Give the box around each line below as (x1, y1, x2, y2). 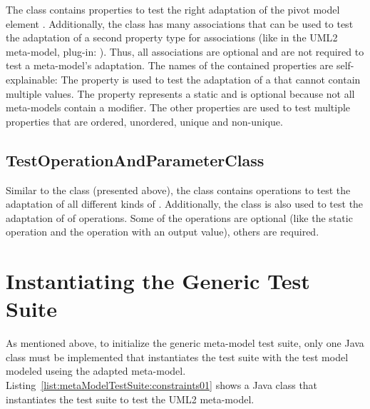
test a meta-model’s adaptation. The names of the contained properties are (6, 58, 334, 73)
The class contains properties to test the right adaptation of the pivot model (6, 2, 340, 16)
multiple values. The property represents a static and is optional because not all (6, 86, 355, 101)
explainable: (6, 71, 58, 86)
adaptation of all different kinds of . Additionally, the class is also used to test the (6, 196, 364, 211)
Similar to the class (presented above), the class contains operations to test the (6, 182, 351, 197)
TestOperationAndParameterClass (6, 148, 264, 171)
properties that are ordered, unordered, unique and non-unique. (6, 113, 283, 128)
